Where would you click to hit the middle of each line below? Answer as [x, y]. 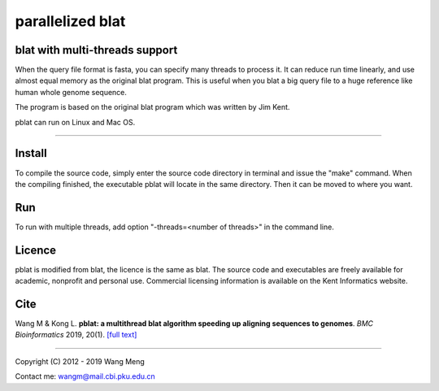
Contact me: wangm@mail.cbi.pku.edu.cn [85, 376]
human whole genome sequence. [71, 92]
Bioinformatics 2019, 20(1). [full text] [76, 335]
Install [31, 153]
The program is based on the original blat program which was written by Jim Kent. [152, 107]
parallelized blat [70, 21]
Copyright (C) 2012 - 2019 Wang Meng [80, 361]
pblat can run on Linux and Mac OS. [75, 122]
